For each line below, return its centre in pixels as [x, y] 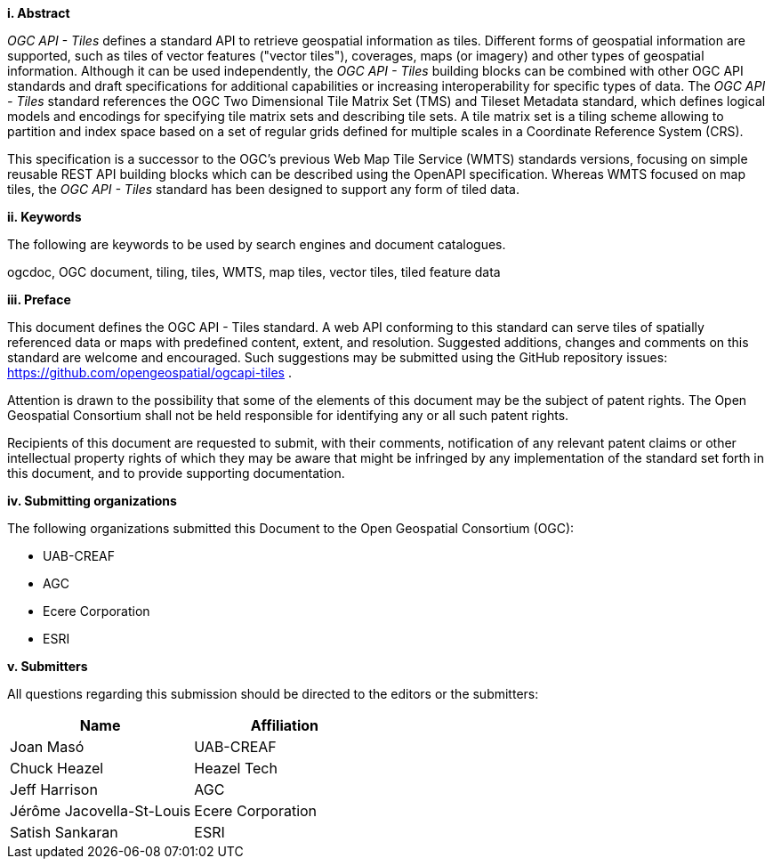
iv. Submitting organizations [92, 501]
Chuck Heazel [57, 768]
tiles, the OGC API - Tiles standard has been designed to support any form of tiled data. [263, 189]
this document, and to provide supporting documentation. [176, 473]
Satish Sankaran [64, 832]
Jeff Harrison [54, 789]
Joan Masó [47, 747]
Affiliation [285, 725]
